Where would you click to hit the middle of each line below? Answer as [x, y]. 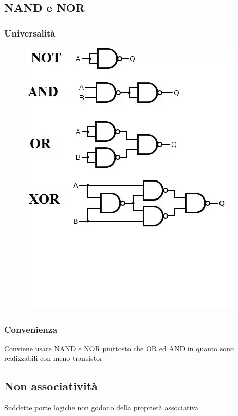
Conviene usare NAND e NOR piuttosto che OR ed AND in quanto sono [119, 348]
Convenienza [31, 329]
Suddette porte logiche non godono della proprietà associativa [101, 408]
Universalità [30, 33]
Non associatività [51, 386]
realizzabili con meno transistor [53, 358]
